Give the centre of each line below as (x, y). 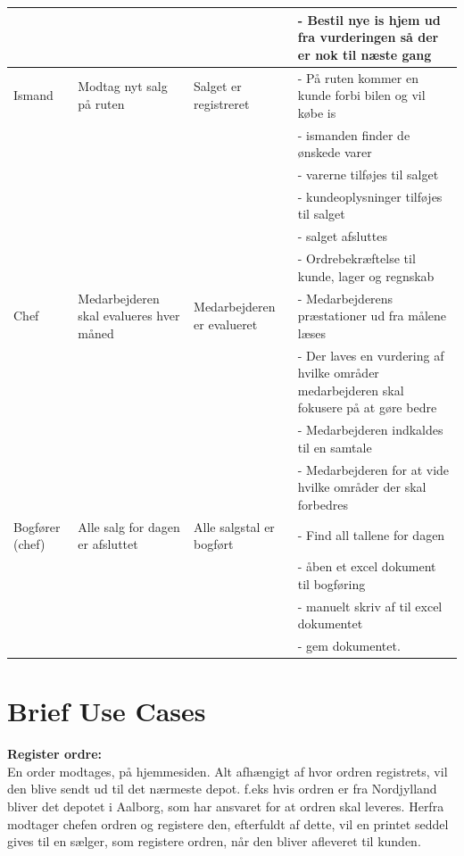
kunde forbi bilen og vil (361, 95)
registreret (222, 103)
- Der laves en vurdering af (371, 355)
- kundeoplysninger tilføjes (370, 196)
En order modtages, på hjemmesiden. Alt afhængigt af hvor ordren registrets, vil (228, 771)
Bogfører (37, 526)
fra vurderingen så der (368, 37)
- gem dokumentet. (349, 645)
